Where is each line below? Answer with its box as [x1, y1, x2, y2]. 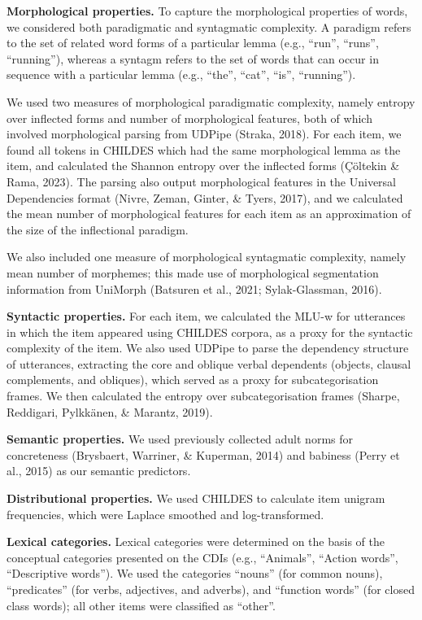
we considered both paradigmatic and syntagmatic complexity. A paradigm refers [7, 18, 411, 35]
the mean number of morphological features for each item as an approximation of [7, 205, 411, 222]
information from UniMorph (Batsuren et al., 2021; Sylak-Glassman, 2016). [7, 280, 382, 297]
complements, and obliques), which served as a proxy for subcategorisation [7, 371, 379, 388]
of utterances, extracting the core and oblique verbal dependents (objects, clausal [7, 355, 411, 372]
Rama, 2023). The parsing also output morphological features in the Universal [7, 172, 397, 190]
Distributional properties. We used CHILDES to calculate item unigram [7, 490, 385, 507]
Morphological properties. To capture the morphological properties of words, [7, 2, 408, 19]
